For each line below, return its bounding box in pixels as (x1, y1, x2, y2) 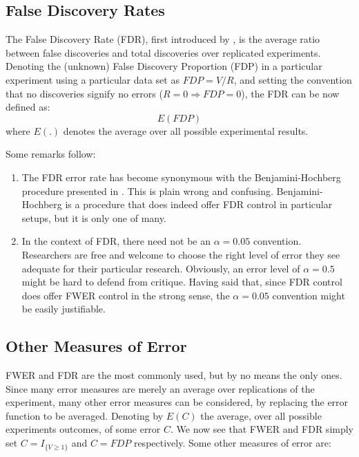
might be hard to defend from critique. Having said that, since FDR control (21, 274, 342, 289)
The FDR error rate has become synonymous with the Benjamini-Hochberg (21, 169, 341, 184)
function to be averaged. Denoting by (6, 408, 164, 422)
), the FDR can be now (241, 86, 340, 100)
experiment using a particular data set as (6, 72, 179, 86)
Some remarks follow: (6, 147, 96, 161)
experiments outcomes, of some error (6, 422, 161, 436)
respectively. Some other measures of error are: (133, 436, 331, 450)
